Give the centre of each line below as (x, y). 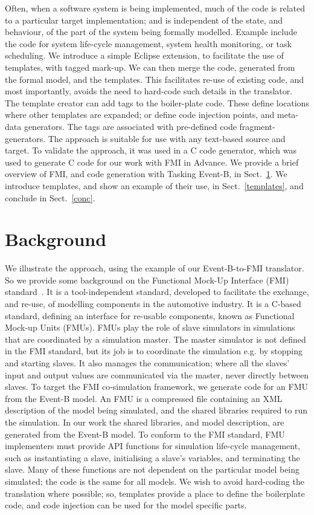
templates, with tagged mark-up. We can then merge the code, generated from (150, 67)
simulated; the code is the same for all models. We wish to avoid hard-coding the (155, 481)
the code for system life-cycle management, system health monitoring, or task (148, 43)
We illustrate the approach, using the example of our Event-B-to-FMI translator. (155, 268)
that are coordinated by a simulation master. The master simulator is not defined (155, 339)
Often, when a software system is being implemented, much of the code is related (155, 8)
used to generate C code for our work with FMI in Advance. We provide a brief (152, 162)
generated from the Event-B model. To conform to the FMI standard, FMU (145, 434)
